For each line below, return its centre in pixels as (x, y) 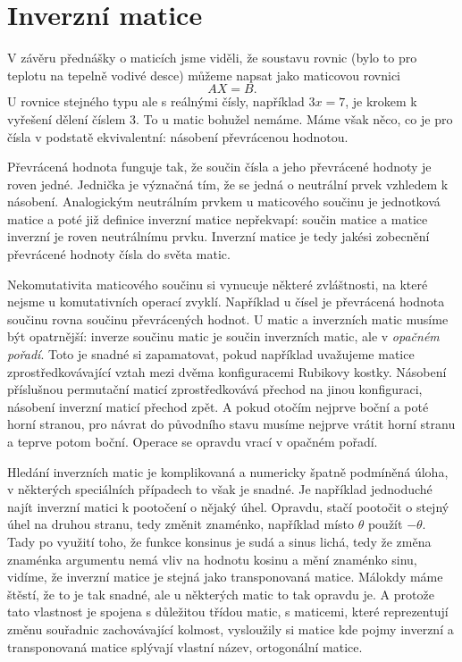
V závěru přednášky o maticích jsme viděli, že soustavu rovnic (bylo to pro (212, 58)
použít (385, 524)
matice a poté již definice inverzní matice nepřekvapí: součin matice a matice (218, 218)
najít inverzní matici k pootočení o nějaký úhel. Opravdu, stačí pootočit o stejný (228, 506)
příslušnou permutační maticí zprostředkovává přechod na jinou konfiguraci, (215, 389)
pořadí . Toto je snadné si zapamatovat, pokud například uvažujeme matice (211, 354)
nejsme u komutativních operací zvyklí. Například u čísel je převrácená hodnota (226, 302)
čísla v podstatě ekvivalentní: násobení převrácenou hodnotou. (178, 136)
